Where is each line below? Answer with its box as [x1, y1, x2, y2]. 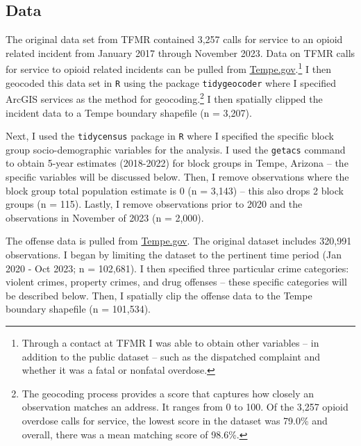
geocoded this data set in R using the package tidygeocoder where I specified [6, 75, 337, 90]
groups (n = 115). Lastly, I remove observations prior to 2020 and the [6, 197, 303, 211]
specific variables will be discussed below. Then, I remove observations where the [6, 170, 349, 184]
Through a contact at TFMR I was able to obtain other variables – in [22, 335, 319, 349]
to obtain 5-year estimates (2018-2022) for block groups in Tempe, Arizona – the [6, 156, 349, 170]
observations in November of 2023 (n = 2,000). [6, 210, 204, 224]
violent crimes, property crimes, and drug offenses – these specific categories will [6, 274, 347, 289]
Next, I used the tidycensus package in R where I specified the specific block [6, 129, 334, 143]
